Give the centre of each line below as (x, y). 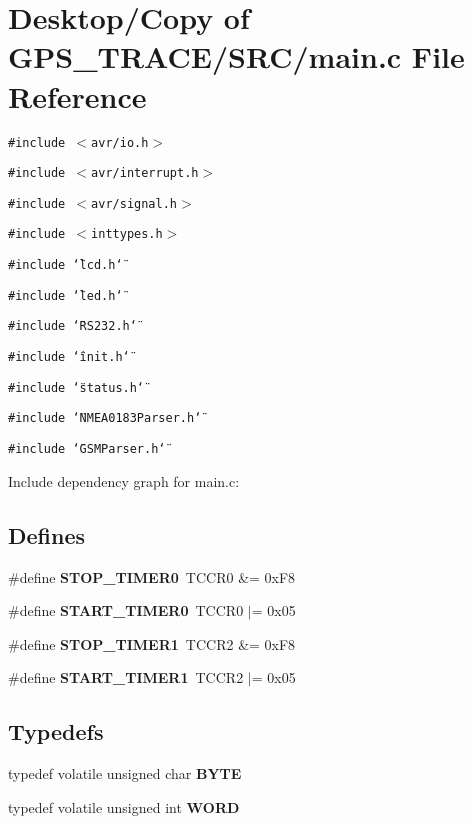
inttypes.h (127, 234)
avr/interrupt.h (145, 173)
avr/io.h (120, 142)
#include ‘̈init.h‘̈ (69, 357)
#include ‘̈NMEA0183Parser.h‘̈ (105, 418)
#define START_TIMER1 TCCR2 (126, 677)
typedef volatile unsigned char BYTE (125, 773)
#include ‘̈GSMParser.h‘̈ (87, 449)
